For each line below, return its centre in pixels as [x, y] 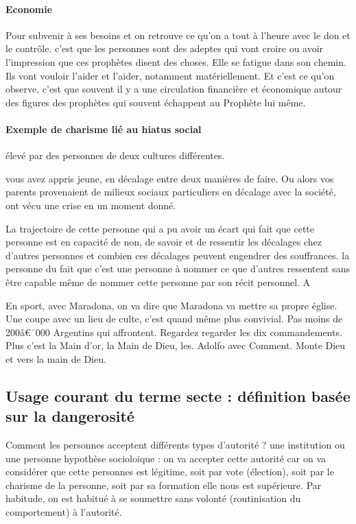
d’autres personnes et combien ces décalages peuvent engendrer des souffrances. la [178, 255]
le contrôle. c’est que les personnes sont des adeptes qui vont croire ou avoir [165, 48]
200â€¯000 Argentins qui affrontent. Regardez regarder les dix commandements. [174, 332]
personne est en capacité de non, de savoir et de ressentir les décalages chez [164, 242]
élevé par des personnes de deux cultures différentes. [115, 155]
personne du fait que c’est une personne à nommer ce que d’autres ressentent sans [178, 269]
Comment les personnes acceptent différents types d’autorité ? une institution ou [175, 445]
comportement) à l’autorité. [64, 512]
